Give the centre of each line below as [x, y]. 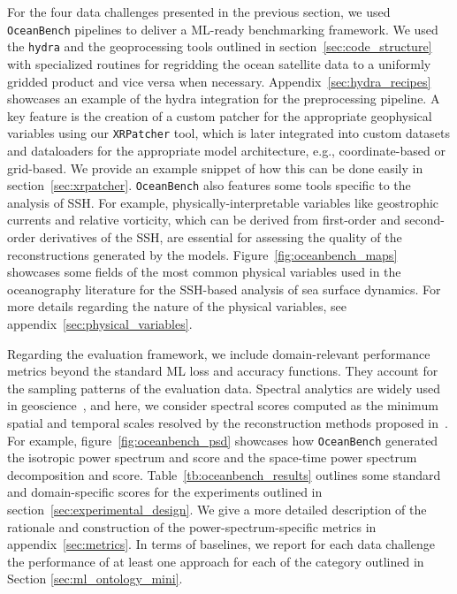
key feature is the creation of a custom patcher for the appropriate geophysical [220, 115]
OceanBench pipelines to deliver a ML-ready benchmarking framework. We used [223, 29]
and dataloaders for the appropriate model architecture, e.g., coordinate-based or [226, 150]
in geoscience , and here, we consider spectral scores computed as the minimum [223, 405]
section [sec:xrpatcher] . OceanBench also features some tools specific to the [209, 185]
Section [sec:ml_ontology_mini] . [95, 579]
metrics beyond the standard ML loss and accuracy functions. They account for [223, 371]
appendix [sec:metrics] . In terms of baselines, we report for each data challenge [221, 544]
